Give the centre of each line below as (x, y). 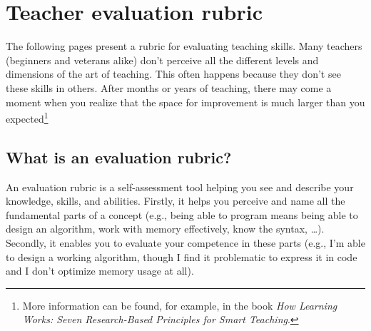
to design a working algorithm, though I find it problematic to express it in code (182, 256)
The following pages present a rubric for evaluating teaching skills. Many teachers (184, 46)
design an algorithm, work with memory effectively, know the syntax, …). (165, 229)
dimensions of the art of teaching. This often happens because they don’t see (173, 74)
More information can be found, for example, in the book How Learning (180, 305)
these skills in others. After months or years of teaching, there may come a (169, 87)
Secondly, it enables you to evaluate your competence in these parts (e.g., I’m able (185, 242)
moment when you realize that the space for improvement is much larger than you (185, 102)
